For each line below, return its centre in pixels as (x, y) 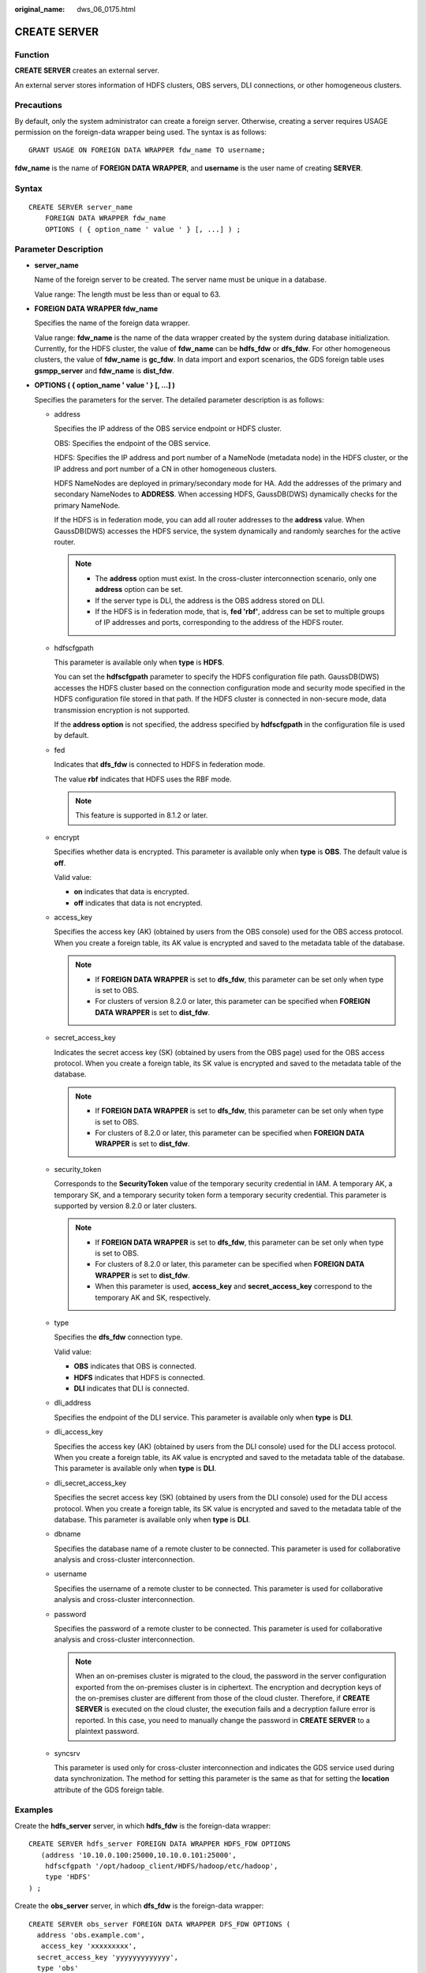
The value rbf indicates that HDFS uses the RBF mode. (143, 779)
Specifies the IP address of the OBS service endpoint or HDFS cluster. (168, 429)
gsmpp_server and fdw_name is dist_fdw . (104, 370)
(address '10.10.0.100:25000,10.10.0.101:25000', (138, 1855)
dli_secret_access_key (90, 1483)
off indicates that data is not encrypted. (138, 903)
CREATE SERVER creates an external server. (87, 70)
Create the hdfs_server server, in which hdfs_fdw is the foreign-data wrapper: (143, 1825)
